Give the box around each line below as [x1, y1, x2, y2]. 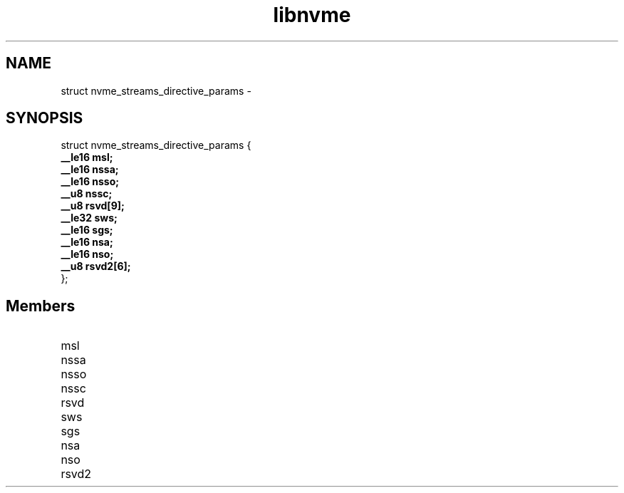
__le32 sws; [61, 212, 118, 224]
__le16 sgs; [61, 224, 113, 237]
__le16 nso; [61, 248, 114, 261]
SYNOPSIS [6, 109, 83, 128]
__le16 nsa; [61, 236, 113, 249]
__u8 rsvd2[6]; [61, 260, 131, 273]
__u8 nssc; [61, 187, 113, 200]
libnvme [273, 3, 351, 27]
